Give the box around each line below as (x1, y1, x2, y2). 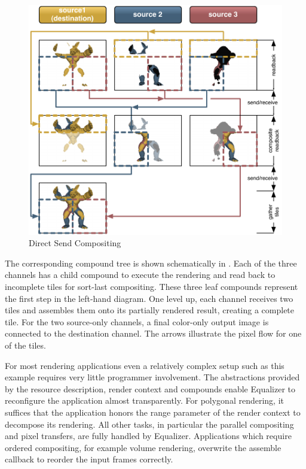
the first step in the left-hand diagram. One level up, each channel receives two (5, 292, 293, 304)
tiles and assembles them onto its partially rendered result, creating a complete (5, 304, 295, 316)
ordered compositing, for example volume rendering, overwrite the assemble (5, 441, 281, 453)
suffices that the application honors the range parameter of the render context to (5, 406, 301, 418)
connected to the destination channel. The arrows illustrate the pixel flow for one (5, 327, 302, 340)
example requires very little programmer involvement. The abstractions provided (5, 371, 300, 383)
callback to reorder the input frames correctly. (5, 453, 173, 465)
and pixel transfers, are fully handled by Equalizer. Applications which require (5, 429, 292, 442)
